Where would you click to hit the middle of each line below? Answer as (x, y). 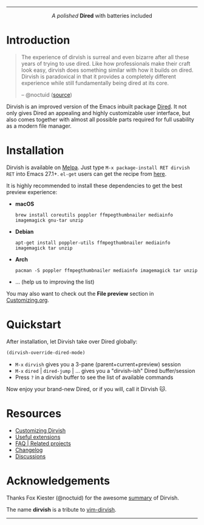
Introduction (38, 40)
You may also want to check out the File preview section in (80, 293)
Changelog (29, 450)
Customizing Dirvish (40, 430)
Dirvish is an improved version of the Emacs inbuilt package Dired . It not (97, 106)
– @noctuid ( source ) (47, 94)
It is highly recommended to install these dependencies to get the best (94, 186)
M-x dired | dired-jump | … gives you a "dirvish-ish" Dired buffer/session (105, 370)
